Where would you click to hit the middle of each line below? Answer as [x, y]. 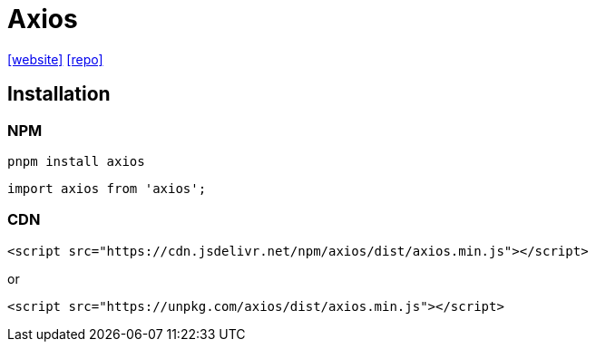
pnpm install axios [76, 161]
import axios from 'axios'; [107, 188]
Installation [59, 94]
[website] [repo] [55, 59]
